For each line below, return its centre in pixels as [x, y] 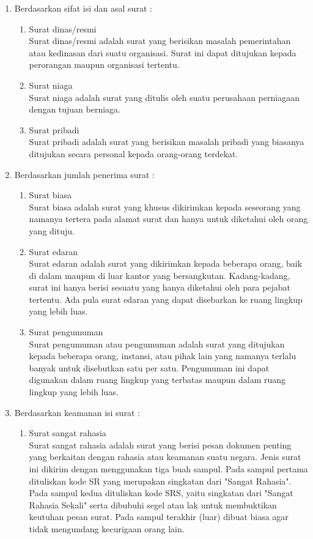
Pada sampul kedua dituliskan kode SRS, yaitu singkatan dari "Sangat [161, 493]
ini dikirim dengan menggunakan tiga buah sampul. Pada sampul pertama [168, 469]
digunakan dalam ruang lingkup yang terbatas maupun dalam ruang [157, 380]
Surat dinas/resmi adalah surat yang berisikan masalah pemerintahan [160, 41]
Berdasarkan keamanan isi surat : [77, 412]
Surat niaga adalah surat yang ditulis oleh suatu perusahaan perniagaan [164, 97]
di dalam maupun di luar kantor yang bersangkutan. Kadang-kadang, [160, 275]
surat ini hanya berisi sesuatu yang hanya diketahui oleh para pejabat [160, 287]
